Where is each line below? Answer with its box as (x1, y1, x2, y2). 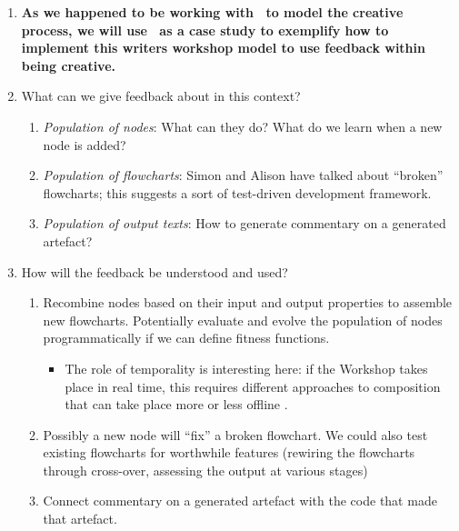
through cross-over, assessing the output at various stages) (43, 460, 368, 479)
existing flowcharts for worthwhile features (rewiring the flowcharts (43, 443, 415, 462)
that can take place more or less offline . (65, 395, 288, 414)
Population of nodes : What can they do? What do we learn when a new (43, 116, 443, 135)
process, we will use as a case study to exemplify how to (21, 20, 389, 39)
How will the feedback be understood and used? (21, 262, 288, 281)
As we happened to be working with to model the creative (21, 3, 404, 21)
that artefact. (43, 509, 117, 528)
